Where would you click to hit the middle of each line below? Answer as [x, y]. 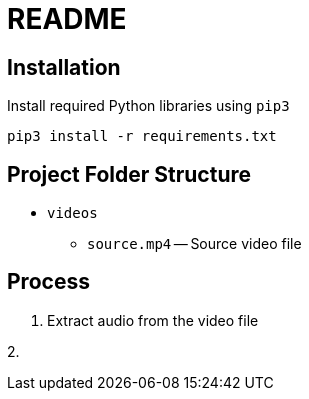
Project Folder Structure [129, 174]
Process [48, 282]
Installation [64, 67]
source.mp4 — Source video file [194, 244]
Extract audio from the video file [153, 320]
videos [72, 213]
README [67, 19]
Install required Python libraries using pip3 [148, 106]
